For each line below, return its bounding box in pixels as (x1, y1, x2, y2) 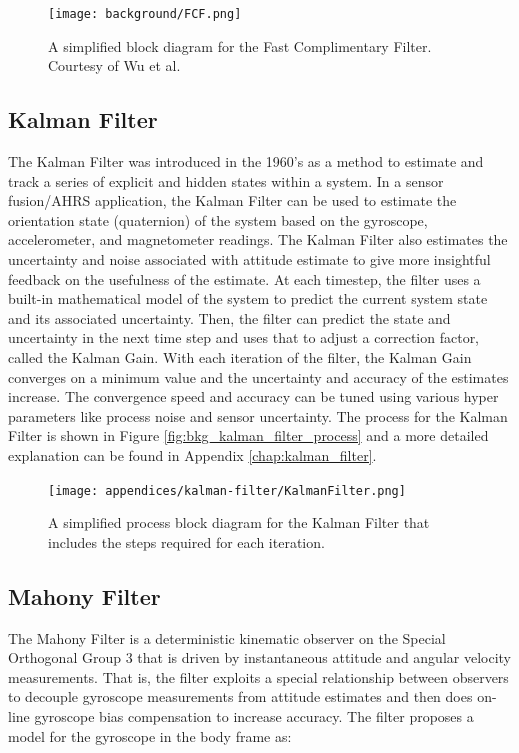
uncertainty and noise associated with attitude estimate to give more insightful (8, 249, 491, 270)
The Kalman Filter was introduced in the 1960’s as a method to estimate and (8, 151, 484, 172)
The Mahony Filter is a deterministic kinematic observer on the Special (8, 627, 446, 648)
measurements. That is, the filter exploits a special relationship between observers (8, 666, 509, 687)
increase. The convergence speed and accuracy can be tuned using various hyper (8, 386, 499, 407)
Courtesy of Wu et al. (48, 55, 181, 76)
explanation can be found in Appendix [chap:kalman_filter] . (8, 444, 377, 465)
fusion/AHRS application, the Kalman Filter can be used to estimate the (8, 190, 457, 211)
